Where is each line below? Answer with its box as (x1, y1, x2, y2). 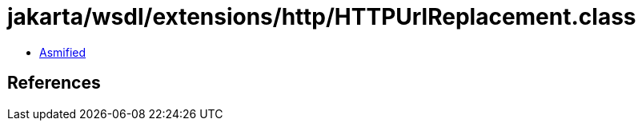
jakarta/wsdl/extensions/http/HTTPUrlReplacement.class (7, 3, 636, 30)
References (7, 73, 101, 93)
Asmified (39, 45, 86, 59)
